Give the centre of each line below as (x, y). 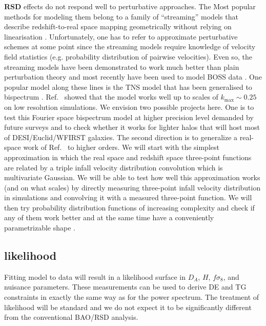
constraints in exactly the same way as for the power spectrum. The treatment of (132, 297)
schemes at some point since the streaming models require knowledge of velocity (130, 46)
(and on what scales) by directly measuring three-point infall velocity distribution (132, 187)
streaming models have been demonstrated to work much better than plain (122, 66)
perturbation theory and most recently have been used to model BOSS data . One (133, 77)
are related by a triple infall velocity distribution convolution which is (114, 167)
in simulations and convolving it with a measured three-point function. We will (128, 197)
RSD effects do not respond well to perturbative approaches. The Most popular (130, 6)
